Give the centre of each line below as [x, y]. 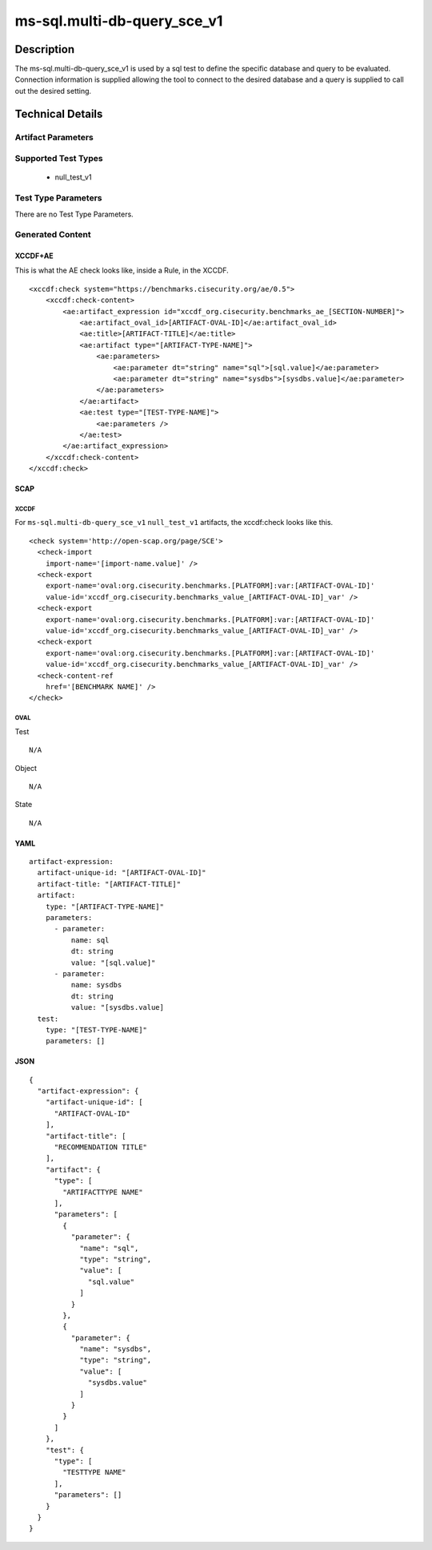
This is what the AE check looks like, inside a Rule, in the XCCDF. [122, 270]
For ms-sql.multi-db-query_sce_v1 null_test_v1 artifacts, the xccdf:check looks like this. [174, 523]
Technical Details [59, 113]
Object [26, 768]
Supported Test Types [59, 159]
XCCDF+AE [34, 256]
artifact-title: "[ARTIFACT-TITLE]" [109, 884]
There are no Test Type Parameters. [74, 214]
